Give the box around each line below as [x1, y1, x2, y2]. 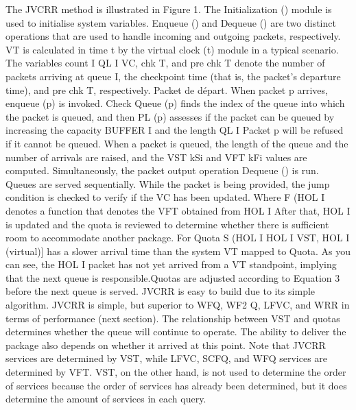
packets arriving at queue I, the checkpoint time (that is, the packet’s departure [5, 69, 341, 83]
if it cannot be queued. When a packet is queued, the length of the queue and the [5, 136, 348, 150]
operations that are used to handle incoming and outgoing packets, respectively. [5, 29, 341, 43]
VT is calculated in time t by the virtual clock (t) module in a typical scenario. [5, 42, 339, 56]
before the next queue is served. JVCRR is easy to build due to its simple [5, 284, 316, 298]
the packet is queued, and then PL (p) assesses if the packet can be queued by [5, 109, 335, 123]
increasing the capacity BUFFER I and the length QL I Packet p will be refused [5, 123, 344, 137]
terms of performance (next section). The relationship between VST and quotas [5, 311, 340, 325]
